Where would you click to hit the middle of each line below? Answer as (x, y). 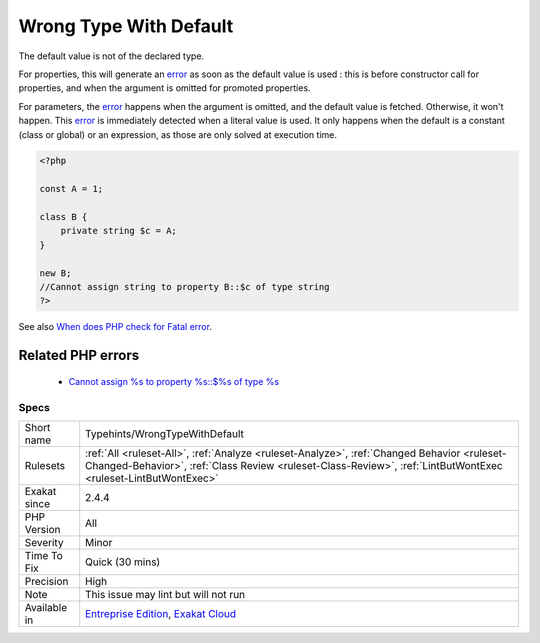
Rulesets (44, 465)
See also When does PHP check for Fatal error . (115, 327)
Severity (44, 542)
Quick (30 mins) (123, 562)
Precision (46, 581)
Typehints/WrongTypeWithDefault (165, 433)
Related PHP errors (79, 355)
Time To (44, 555)
